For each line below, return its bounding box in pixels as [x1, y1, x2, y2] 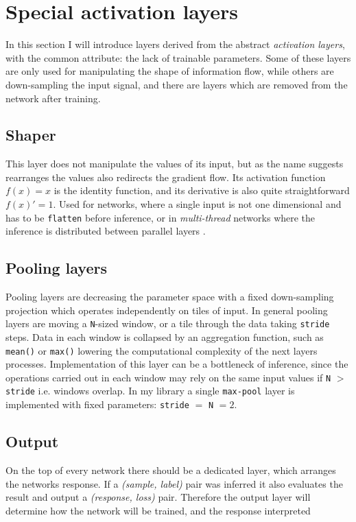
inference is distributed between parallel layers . [5, 224, 206, 238]
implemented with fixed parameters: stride [5, 397, 189, 412]
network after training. [5, 91, 101, 105]
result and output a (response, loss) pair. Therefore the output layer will [5, 490, 311, 504]
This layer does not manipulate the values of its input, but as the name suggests [5, 156, 344, 171]
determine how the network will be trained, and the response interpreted [5, 503, 311, 517]
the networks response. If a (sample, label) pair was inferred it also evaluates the [5, 476, 343, 490]
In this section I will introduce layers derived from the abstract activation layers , [5, 37, 345, 51]
